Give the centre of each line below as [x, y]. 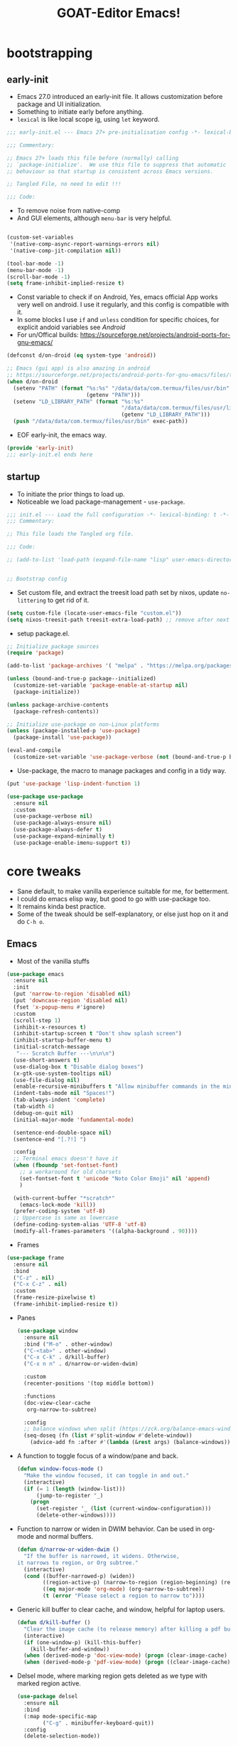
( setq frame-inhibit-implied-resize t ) [66, 284]
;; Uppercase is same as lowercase [66, 1218]
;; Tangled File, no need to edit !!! [64, 184]
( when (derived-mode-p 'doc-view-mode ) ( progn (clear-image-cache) [126, 1656]
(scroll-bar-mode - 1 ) [39, 277]
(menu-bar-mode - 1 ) [36, 270]
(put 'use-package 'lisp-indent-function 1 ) [74, 784]
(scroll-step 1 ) [37, 1020]
